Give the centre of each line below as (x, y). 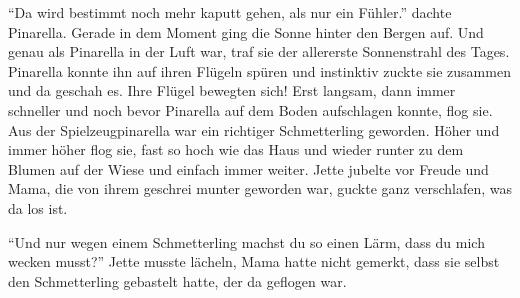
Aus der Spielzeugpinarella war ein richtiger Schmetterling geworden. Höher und (254, 129)
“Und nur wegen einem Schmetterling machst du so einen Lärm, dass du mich (246, 241)
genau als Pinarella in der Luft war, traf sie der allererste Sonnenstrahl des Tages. (259, 51)
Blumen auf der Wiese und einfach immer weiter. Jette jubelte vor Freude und (248, 168)
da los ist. (38, 207)
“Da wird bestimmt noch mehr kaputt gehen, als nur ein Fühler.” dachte (230, 12)
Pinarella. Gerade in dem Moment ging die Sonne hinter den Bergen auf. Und (246, 31)
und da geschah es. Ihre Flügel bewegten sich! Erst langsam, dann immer (232, 90)
